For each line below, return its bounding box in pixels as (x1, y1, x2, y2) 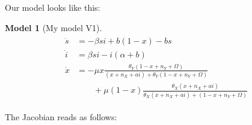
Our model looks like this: (5, 1, 100, 13)
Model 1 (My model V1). (5, 21, 102, 33)
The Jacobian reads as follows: (5, 110, 117, 123)
